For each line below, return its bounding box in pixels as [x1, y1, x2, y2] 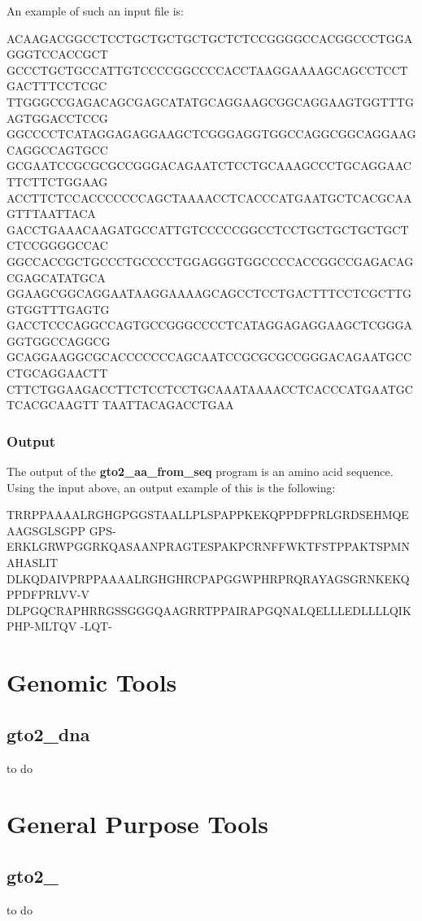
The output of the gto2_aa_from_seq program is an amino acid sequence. [7, 463, 394, 480]
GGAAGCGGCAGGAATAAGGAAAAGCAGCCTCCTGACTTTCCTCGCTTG [7, 285, 411, 302]
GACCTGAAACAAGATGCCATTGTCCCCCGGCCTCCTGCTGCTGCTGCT [7, 220, 409, 238]
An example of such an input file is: [7, 2, 184, 19]
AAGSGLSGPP [7, 522, 85, 539]
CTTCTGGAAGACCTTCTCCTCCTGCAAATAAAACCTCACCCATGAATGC [7, 380, 413, 397]
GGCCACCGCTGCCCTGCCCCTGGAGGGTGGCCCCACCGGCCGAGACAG [7, 252, 414, 269]
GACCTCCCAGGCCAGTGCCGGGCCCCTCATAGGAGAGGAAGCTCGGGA [7, 316, 413, 334]
